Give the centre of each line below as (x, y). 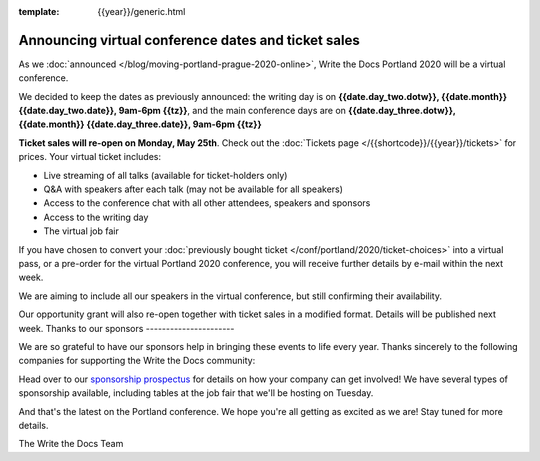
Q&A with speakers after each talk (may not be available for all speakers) (193, 189)
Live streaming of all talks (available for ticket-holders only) (165, 175)
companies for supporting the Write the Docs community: (137, 361)
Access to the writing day (96, 217)
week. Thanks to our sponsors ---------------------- (126, 328)
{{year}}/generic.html (141, 11)
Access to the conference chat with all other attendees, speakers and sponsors (207, 203)
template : (39, 11)
